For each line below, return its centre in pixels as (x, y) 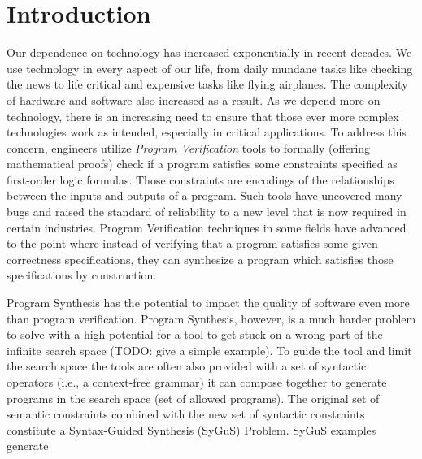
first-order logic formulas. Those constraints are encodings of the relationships (200, 179)
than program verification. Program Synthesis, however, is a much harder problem (211, 318)
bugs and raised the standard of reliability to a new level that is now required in (207, 212)
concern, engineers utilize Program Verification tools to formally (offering (189, 147)
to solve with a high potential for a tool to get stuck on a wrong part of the (195, 334)
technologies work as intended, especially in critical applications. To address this (207, 132)
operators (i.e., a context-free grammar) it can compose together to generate (197, 382)
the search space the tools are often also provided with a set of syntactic (187, 366)
